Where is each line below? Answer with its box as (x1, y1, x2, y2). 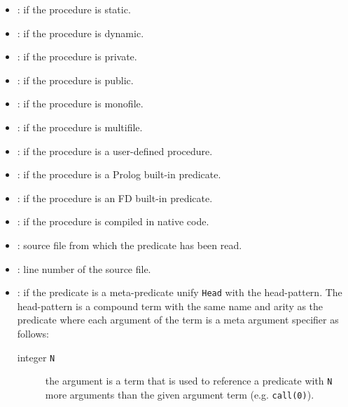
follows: (17, 326, 49, 340)
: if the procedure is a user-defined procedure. (17, 143, 213, 158)
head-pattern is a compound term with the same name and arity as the (17, 298, 323, 313)
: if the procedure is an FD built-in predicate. (17, 190, 213, 205)
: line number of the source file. (17, 261, 151, 276)
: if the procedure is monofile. (17, 96, 144, 111)
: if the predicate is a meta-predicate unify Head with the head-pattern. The (17, 285, 342, 300)
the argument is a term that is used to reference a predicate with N (45, 373, 333, 388)
